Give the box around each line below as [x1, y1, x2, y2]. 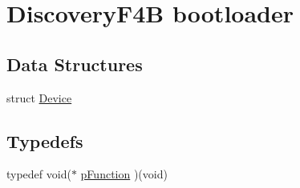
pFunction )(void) [80, 166, 168, 182]
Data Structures [6, 51, 143, 76]
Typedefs [6, 128, 83, 153]
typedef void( [6, 166, 71, 182]
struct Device [6, 89, 72, 106]
